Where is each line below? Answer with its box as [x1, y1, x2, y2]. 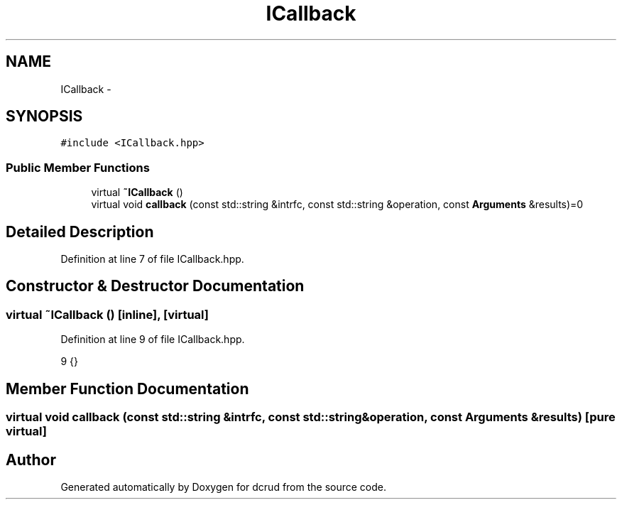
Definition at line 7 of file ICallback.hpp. [60, 253, 244, 266]
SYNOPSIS [6, 107, 83, 126]
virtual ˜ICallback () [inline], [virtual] [6, 307, 209, 322]
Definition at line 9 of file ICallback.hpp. [60, 333, 245, 346]
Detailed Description [6, 222, 154, 241]
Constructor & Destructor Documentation [6, 277, 305, 295]
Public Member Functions [6, 160, 150, 175]
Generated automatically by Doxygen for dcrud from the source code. [60, 480, 387, 493]
